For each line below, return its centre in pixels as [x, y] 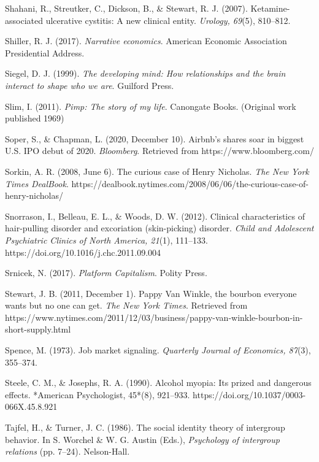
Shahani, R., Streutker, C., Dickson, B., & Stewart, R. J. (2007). [126, 8]
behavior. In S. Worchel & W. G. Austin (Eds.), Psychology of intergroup [142, 439]
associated [24, 20]
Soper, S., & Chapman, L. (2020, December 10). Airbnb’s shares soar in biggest [155, 138]
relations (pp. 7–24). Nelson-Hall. [67, 451]
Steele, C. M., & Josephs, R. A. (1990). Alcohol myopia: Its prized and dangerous [158, 383]
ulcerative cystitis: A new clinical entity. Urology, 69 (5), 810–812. [168, 20]
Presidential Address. [45, 52]
